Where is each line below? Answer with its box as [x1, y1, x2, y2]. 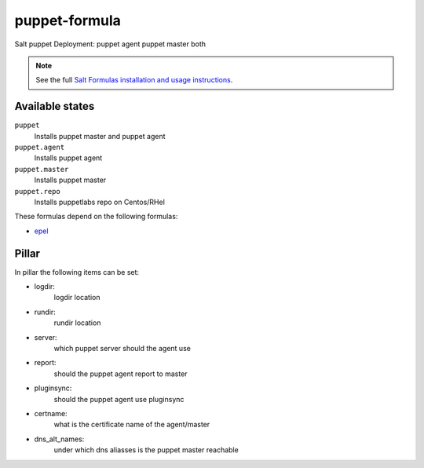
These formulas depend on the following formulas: [14, 212, 178, 221]
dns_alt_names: [34, 434, 85, 444]
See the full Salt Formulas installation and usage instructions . [35, 75, 233, 85]
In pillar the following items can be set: [14, 267, 140, 276]
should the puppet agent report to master [53, 369, 188, 378]
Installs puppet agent [34, 153, 103, 163]
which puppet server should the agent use [53, 344, 192, 353]
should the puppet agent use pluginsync [53, 394, 185, 404]
